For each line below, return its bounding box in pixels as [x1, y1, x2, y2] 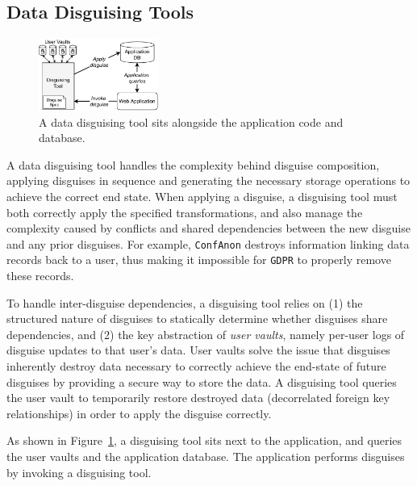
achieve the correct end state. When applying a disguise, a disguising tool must [6, 187, 398, 204]
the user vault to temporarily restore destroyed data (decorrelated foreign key [6, 389, 390, 406]
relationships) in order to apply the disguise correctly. [6, 404, 272, 421]
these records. [6, 267, 74, 284]
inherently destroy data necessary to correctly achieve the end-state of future [6, 358, 386, 375]
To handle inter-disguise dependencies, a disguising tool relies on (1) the [6, 294, 363, 311]
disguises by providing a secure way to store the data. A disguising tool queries [6, 373, 397, 390]
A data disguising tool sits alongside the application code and [39, 113, 344, 130]
